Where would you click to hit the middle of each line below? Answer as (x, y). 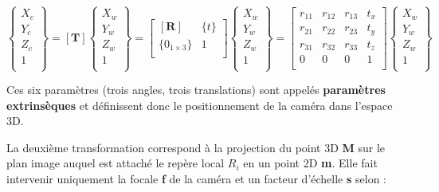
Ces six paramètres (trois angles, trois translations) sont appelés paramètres (196, 90)
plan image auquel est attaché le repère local (116, 163)
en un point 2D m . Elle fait (310, 163)
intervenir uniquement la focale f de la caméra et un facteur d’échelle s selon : (196, 178)
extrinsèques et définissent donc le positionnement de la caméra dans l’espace (200, 105)
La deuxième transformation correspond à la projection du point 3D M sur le (196, 147)
